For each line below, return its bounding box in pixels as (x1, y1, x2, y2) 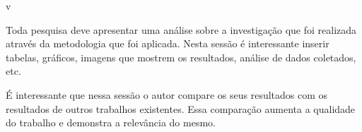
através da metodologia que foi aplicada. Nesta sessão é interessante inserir (6, 36, 329, 51)
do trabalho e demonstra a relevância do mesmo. (6, 115, 216, 130)
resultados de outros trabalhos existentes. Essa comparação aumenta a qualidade (6, 101, 356, 116)
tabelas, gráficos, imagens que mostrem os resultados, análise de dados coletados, (6, 49, 356, 64)
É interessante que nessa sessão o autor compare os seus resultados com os (6, 87, 328, 102)
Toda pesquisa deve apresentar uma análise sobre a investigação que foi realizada (6, 22, 357, 37)
